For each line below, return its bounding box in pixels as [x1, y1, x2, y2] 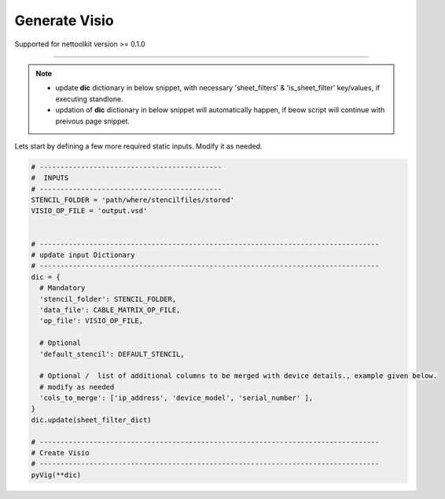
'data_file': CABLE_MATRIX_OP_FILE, [39, 305, 181, 314]
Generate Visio [14, 12, 114, 29]
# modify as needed [39, 382, 115, 391]
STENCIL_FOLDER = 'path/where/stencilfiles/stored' [31, 196, 235, 204]
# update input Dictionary [31, 251, 135, 259]
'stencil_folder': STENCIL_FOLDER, [39, 295, 177, 303]
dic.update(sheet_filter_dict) [31, 415, 153, 424]
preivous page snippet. [55, 116, 130, 126]
